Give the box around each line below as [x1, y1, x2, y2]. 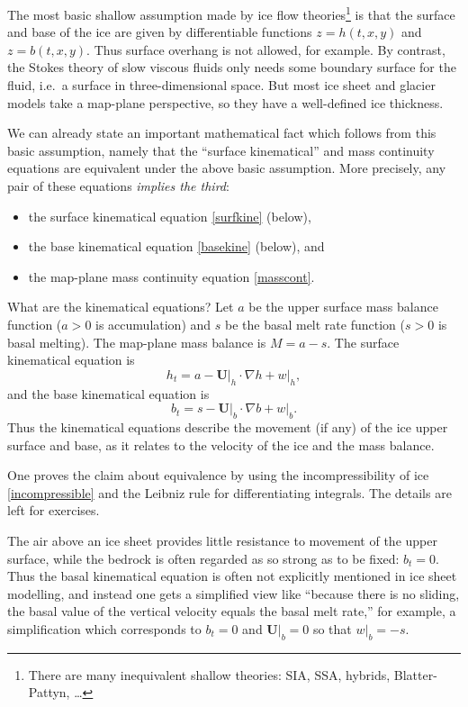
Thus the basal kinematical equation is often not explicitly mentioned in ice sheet [7, 567, 457, 585]
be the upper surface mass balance [248, 297, 438, 316]
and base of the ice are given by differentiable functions [7, 23, 312, 41]
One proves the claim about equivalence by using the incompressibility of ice [7, 466, 429, 485]
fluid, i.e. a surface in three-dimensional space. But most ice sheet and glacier [7, 76, 436, 95]
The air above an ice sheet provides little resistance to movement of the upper [7, 530, 437, 549]
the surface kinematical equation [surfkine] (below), [28, 206, 311, 225]
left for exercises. [7, 501, 100, 520]
